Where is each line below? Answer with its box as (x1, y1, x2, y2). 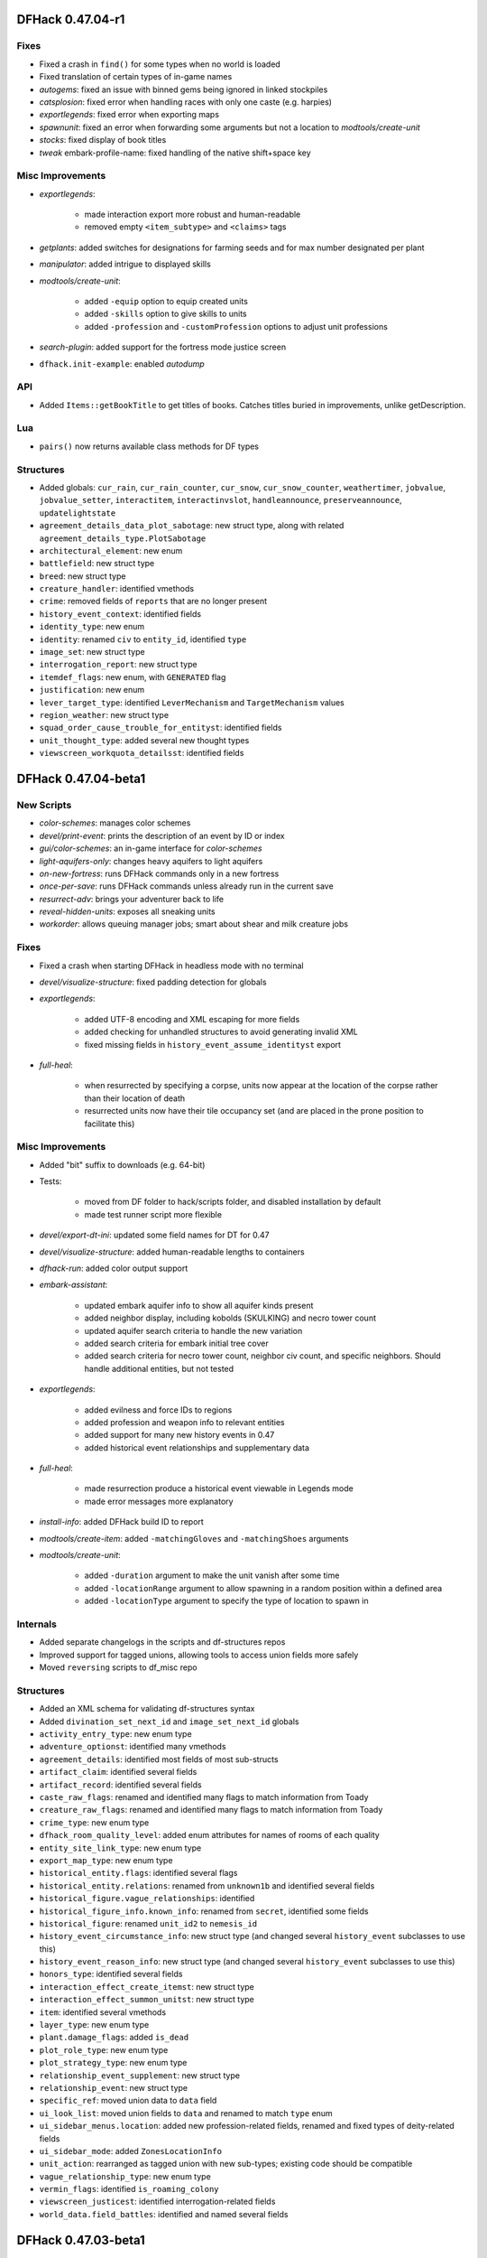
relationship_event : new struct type (39, 2082, 188, 2093)
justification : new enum (39, 685, 145, 695)
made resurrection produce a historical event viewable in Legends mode (84, 1483, 354, 1494)
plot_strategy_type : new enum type (39, 2057, 188, 2068)
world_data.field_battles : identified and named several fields (39, 2208, 289, 2219)
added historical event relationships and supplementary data (84, 1442, 310, 1453)
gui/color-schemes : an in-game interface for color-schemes (39, 843, 262, 854)
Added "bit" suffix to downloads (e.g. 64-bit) (39, 1159, 206, 1170)
